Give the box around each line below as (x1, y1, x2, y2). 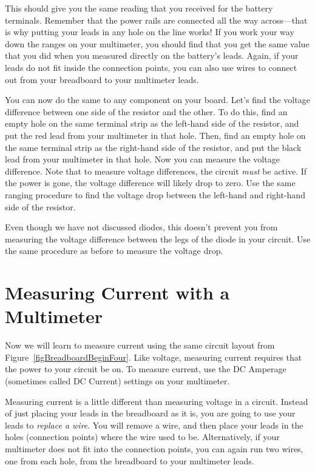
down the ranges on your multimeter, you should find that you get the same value (5, 37, 310, 50)
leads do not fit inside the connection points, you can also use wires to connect (5, 61, 297, 73)
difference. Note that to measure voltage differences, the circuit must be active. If (5, 164, 307, 177)
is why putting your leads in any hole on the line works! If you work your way (5, 25, 294, 38)
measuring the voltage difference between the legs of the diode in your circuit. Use (5, 232, 311, 245)
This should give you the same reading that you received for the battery (5, 2, 273, 14)
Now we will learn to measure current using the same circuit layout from (5, 339, 275, 352)
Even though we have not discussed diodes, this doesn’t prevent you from (5, 221, 278, 233)
